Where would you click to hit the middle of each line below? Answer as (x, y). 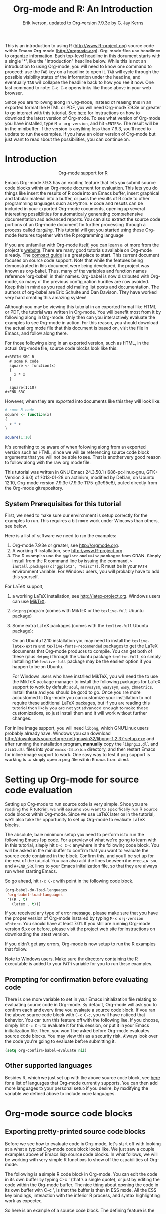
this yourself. (25, 577)
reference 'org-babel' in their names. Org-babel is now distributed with (77, 276)
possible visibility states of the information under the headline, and (73, 77)
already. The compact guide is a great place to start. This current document (82, 255)
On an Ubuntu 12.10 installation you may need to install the (71, 640)
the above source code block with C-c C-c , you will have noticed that (75, 1015)
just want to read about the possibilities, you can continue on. (68, 139)
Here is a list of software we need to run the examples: (61, 535)
